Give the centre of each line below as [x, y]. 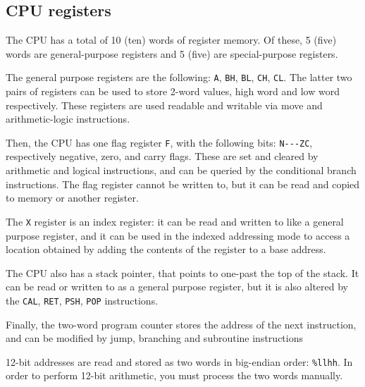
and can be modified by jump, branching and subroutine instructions [154, 338]
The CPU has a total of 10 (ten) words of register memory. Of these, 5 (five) [171, 40]
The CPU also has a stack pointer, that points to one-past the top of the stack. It [182, 272]
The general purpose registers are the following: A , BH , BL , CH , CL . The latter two [179, 77]
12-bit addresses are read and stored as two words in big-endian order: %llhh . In [179, 361]
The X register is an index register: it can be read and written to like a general [175, 221]
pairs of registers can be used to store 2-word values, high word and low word [173, 91]
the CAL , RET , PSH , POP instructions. [82, 300]
